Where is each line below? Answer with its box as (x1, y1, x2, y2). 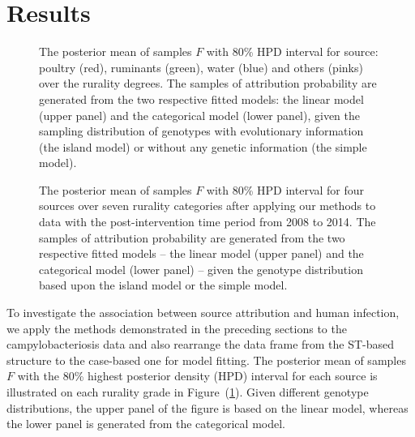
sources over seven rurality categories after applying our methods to (39, 197, 376, 214)
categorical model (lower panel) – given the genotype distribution (39, 260, 363, 277)
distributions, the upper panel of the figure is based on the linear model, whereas (6, 399, 409, 416)
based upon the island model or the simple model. (39, 276, 288, 293)
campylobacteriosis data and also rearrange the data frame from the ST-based (6, 336, 395, 353)
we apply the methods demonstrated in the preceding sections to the (6, 319, 347, 336)
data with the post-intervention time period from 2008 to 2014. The (39, 213, 376, 230)
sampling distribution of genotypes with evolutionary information (39, 122, 364, 139)
